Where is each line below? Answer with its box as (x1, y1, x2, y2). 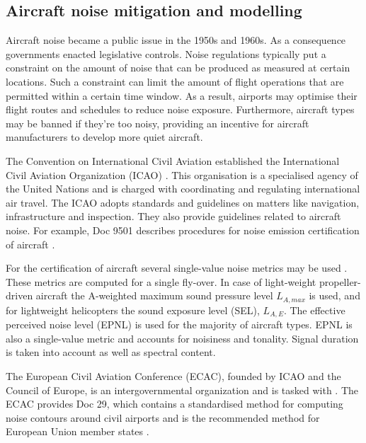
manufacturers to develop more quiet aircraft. (6, 130, 203, 144)
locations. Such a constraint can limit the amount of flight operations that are (6, 74, 344, 88)
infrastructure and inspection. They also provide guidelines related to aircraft (6, 209, 341, 224)
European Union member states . (6, 424, 149, 439)
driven (6, 288, 33, 303)
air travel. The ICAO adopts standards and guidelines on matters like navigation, (6, 195, 360, 209)
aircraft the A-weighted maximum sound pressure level (35, 288, 273, 303)
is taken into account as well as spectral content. (6, 345, 216, 359)
